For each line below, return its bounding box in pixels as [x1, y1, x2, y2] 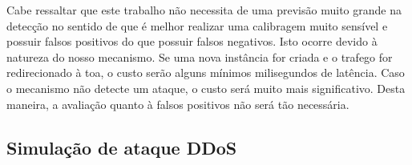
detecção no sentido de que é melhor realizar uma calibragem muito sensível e [6, 17, 388, 34]
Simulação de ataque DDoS [6, 135, 237, 159]
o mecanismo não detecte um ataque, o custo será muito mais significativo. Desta [6, 79, 406, 96]
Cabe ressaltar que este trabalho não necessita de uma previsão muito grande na [6, 2, 402, 18]
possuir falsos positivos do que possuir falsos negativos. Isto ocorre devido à [6, 33, 378, 50]
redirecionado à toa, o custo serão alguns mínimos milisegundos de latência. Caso [6, 64, 405, 81]
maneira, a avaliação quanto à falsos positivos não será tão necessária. [6, 95, 349, 112]
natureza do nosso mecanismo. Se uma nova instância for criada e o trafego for [6, 48, 393, 65]
